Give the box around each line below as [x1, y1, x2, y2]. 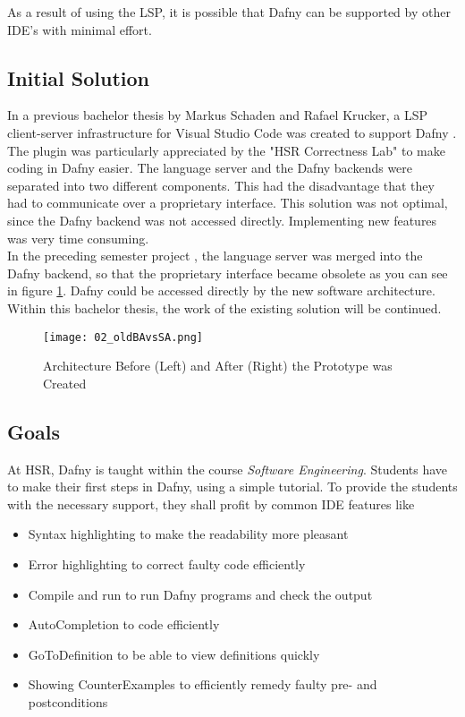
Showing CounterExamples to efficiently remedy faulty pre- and [28, 675, 377, 694]
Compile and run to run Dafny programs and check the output [28, 585, 373, 603]
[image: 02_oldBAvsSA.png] [43, 330, 203, 344]
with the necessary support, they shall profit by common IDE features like [7, 494, 415, 513]
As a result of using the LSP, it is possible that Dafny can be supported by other [7, 3, 451, 21]
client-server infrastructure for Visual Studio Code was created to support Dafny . [7, 123, 457, 141]
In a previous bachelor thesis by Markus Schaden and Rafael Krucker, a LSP [7, 106, 428, 124]
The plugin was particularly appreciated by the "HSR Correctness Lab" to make [7, 141, 446, 159]
